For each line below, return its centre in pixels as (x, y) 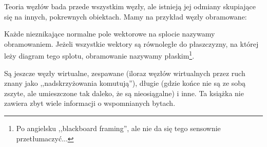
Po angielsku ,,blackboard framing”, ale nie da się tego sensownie (118, 128)
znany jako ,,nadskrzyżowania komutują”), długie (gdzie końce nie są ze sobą (125, 83)
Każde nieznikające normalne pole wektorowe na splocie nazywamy (110, 34)
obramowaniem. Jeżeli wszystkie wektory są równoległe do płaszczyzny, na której (131, 43)
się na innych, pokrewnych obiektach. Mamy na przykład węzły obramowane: (126, 16)
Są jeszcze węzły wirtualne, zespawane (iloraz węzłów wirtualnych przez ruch (125, 73)
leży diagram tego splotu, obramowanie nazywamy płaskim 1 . (99, 55)
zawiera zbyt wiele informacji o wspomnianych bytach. (90, 103)
